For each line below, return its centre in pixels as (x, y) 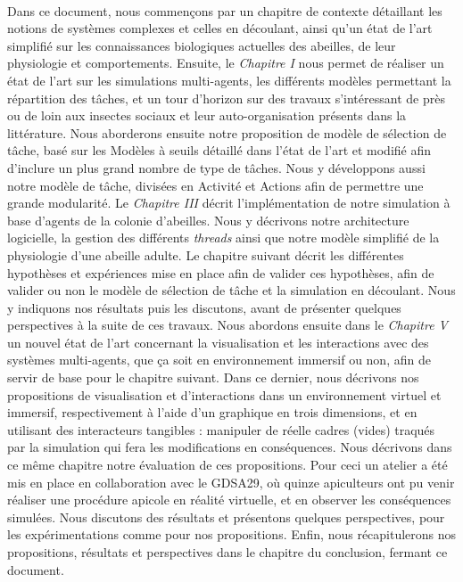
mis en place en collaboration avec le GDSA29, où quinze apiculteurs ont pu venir (231, 482)
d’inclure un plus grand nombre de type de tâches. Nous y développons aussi (216, 167)
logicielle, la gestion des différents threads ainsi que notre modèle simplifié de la (223, 238)
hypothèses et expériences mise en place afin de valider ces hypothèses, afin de (221, 272)
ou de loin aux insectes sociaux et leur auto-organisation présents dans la (207, 115)
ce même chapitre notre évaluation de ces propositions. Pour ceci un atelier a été (227, 465)
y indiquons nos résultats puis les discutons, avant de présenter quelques (204, 307)
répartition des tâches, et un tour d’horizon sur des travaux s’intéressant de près (226, 98)
